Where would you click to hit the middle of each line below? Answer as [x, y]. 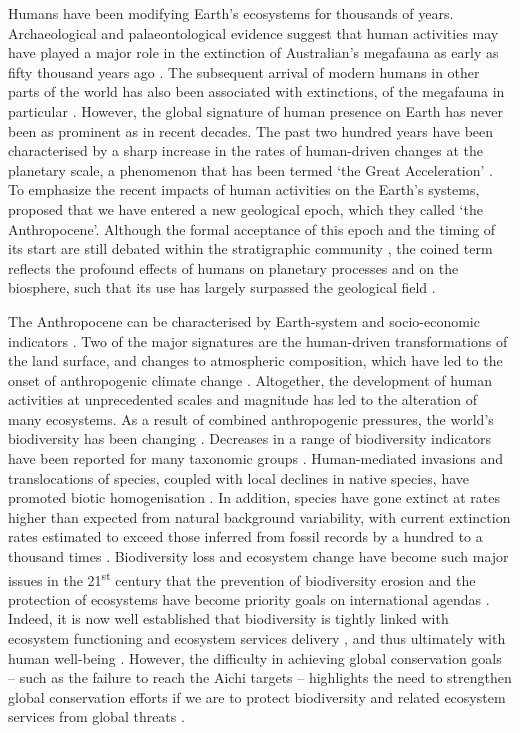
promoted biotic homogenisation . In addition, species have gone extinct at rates [254, 497]
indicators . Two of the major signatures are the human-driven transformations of [258, 340]
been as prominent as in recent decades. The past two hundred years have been [251, 130]
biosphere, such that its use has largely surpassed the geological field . [222, 287]
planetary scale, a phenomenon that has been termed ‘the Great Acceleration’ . [250, 169]
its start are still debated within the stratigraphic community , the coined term [250, 248]
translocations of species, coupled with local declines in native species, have [238, 477]
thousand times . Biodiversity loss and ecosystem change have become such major [258, 556]
